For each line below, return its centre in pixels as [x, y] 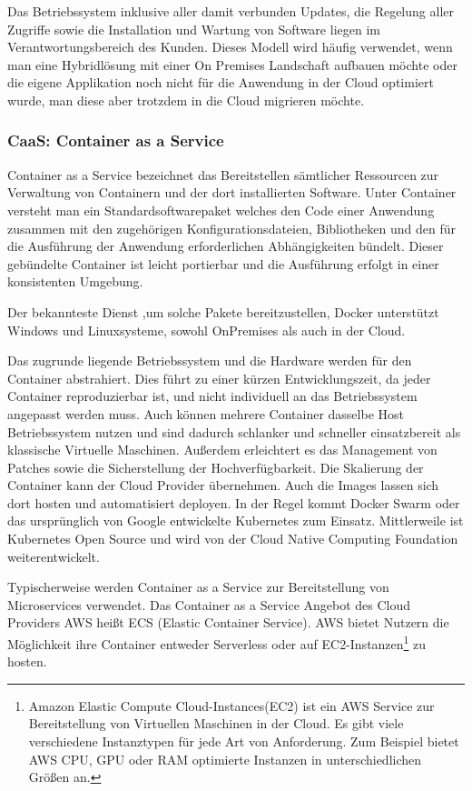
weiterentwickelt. [54, 556]
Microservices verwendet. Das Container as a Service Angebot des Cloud [209, 604]
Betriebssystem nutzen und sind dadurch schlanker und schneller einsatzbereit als [234, 431]
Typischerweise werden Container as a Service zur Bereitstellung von [198, 587]
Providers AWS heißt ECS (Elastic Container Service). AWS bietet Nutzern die [228, 622]
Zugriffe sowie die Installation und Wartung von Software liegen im [194, 29]
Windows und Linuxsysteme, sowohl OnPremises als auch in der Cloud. [206, 330]
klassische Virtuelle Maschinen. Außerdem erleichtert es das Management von [222, 450]
